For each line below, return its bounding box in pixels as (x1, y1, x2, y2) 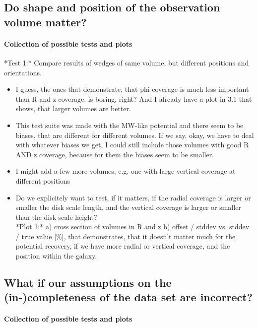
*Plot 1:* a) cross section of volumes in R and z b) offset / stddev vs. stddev (15, 221, 250, 232)
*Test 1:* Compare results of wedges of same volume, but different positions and (4, 57, 249, 67)
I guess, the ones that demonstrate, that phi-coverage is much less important (15, 84, 249, 94)
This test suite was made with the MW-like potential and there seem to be (15, 120, 244, 130)
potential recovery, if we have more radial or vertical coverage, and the (15, 241, 230, 251)
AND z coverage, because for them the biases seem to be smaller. (15, 149, 214, 159)
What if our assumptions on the (4, 275, 172, 290)
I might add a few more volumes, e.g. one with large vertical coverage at (15, 166, 236, 176)
